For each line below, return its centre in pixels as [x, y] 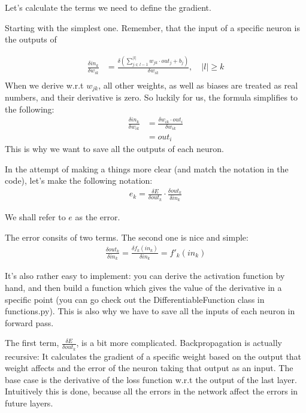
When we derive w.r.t [44, 85]
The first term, [32, 343]
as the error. [98, 217]
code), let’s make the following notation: [79, 180]
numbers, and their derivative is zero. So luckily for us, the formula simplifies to [152, 97]
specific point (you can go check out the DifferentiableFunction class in [135, 299]
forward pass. [29, 322]
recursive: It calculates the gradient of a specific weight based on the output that [153, 356]
